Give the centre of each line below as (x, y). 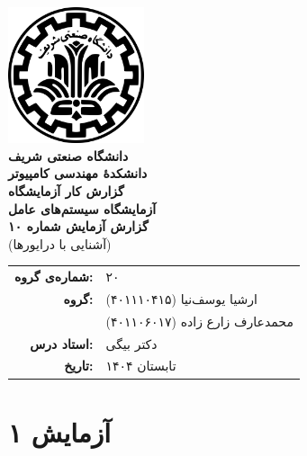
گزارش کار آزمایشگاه (66, 190)
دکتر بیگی (131, 343)
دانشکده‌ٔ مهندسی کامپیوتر (78, 173)
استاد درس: (62, 343)
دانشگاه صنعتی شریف (68, 155)
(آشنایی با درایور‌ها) (60, 243)
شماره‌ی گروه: (54, 277)
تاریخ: (79, 366)
